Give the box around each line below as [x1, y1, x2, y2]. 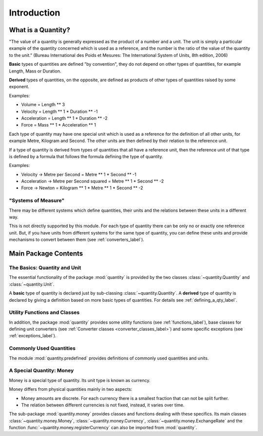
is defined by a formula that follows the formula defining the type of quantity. [9, 153, 163, 159]
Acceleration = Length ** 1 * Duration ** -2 [21, 115, 108, 121]
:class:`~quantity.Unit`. [9, 281, 55, 287]
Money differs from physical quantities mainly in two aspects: [9, 386, 132, 392]
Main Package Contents [9, 250, 83, 257]
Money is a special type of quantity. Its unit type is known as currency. [9, 377, 150, 383]
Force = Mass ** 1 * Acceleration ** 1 [21, 122, 96, 128]
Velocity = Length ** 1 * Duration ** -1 [21, 109, 98, 114]
